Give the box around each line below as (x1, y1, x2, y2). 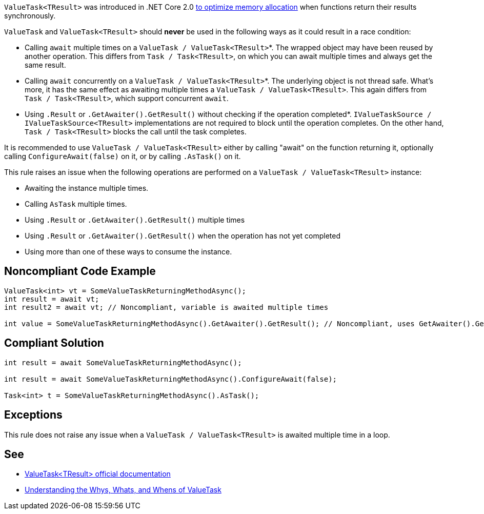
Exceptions (4, 408, 63, 422)
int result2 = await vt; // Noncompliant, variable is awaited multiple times (4, 303, 329, 311)
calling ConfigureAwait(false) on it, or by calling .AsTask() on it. (4, 152, 241, 161)
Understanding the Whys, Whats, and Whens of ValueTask (25, 485, 221, 495)
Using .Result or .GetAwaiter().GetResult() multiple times (25, 215, 245, 224)
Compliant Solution (4, 337, 104, 350)
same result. (25, 61, 66, 69)
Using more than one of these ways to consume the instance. (25, 247, 232, 256)
